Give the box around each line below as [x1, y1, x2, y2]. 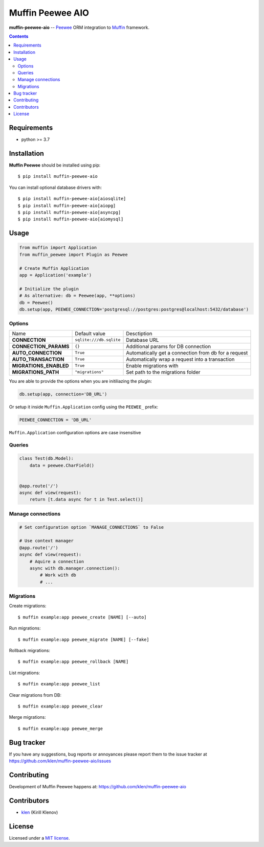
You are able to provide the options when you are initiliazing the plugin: [9, 378, 152, 384]
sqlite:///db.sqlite [75, 337, 121, 343]
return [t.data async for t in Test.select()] [29, 497, 144, 502]
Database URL [126, 336, 159, 343]
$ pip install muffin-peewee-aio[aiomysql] [18, 216, 124, 222]
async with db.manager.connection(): [29, 565, 120, 571]
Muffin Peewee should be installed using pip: [9, 162, 101, 168]
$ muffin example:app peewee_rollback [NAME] [18, 659, 129, 664]
